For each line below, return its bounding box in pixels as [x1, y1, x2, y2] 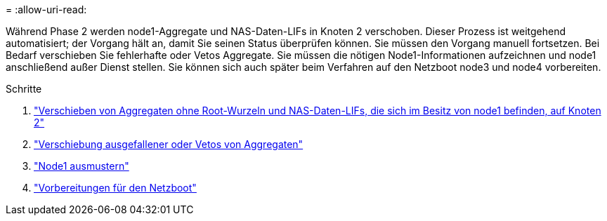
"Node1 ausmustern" [34, 160, 129, 172]
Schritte [6, 83, 42, 95]
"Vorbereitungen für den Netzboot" [34, 182, 197, 194]
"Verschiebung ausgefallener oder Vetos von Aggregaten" [34, 138, 303, 150]
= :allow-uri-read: [6, 4, 87, 15]
